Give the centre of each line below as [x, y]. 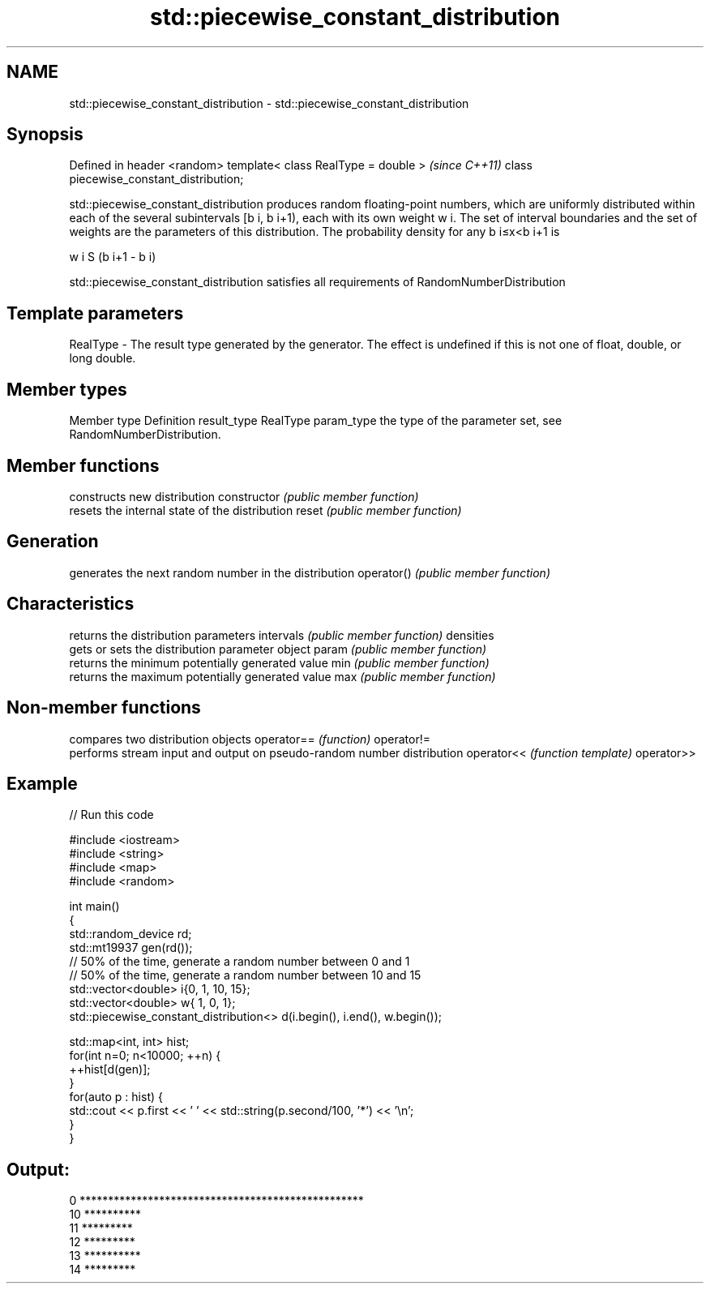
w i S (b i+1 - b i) [113, 257]
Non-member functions [104, 708]
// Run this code [111, 815]
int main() [94, 906]
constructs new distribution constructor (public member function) [244, 496]
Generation [53, 542]
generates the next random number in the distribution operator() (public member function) [310, 572]
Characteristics [71, 604]
